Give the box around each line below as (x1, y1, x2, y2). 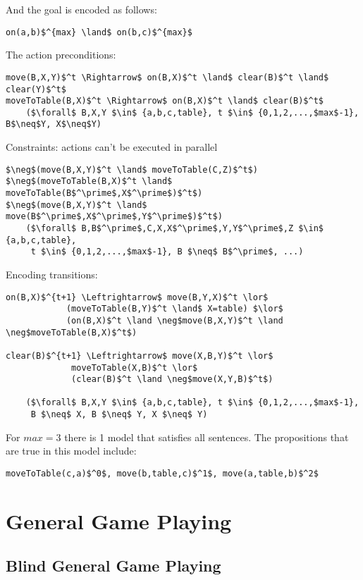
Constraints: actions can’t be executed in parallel (6, 140, 218, 154)
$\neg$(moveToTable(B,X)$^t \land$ (6, 176, 173, 187)
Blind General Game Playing (6, 555, 221, 576)
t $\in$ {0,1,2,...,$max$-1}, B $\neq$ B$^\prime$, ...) (30, 247, 304, 257)
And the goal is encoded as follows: (6, 2, 157, 16)
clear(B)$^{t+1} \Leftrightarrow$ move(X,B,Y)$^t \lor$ (6, 350, 273, 361)
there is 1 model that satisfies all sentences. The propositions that (64, 429, 349, 444)
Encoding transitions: (6, 266, 98, 281)
